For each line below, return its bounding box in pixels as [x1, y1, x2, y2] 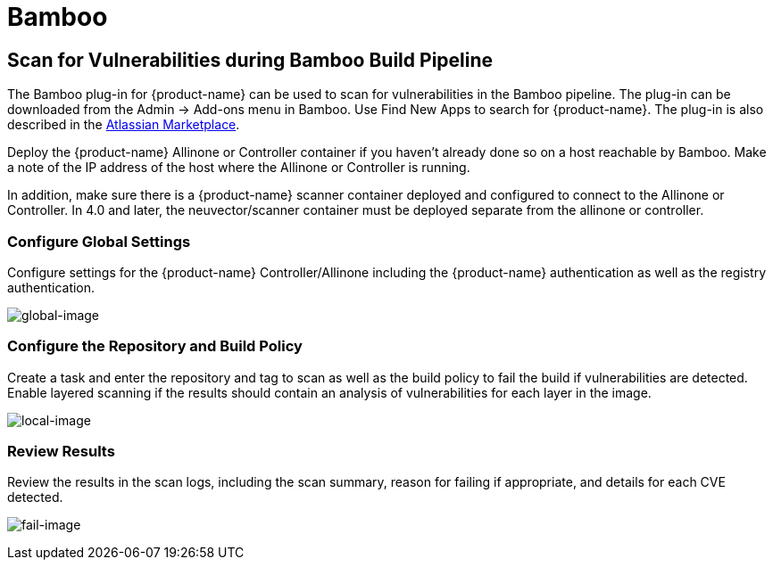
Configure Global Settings [7, 232, 191, 251]
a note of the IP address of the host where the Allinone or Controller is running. [7, 160, 470, 176]
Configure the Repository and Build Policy [7, 337, 303, 356]
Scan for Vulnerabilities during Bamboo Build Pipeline [7, 48, 494, 71]
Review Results [7, 442, 115, 461]
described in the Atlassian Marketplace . [7, 117, 240, 133]
